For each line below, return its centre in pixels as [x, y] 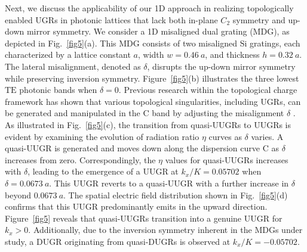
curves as [225, 136]
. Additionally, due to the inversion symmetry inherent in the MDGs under [165, 230]
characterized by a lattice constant [68, 55]
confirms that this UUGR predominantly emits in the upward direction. [136, 206]
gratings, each [275, 43]
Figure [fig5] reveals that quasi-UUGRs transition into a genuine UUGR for [144, 218]
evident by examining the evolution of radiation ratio [102, 136]
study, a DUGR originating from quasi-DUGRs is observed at [118, 241]
